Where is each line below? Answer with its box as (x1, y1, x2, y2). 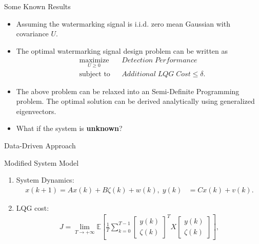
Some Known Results (4, 1, 71, 11)
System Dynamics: (16, 174, 74, 185)
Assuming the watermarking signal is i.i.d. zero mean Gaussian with (16, 18, 230, 29)
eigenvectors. (16, 105, 56, 116)
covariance (16, 28, 49, 39)
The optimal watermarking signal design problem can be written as (16, 45, 228, 56)
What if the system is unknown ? (16, 123, 123, 134)
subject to (79, 70, 110, 78)
